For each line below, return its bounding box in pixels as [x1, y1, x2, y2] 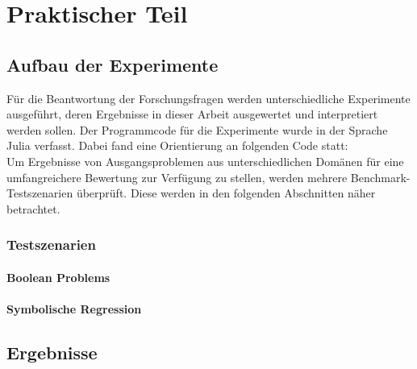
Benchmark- [350, 168, 411, 185]
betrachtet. [6, 200, 60, 217]
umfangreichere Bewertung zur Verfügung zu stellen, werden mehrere [6, 168, 348, 185]
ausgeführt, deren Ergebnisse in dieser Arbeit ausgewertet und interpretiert [6, 106, 378, 122]
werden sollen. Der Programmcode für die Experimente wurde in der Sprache [6, 121, 388, 138]
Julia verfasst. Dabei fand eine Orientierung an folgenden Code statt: [6, 137, 348, 154]
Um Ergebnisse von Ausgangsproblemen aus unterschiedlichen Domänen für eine [6, 152, 404, 169]
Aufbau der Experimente [6, 52, 219, 77]
